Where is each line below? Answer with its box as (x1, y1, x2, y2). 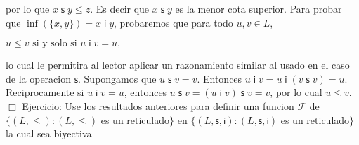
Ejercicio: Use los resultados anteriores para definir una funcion (22, 98, 294, 113)
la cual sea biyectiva (6, 126, 92, 141)
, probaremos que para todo (114, 15, 233, 29)
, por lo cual (270, 85, 322, 99)
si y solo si (32, 39, 77, 49)
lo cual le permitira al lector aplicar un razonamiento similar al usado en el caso (6, 57, 350, 72)
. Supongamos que (78, 71, 157, 85)
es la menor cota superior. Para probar (175, 1, 342, 15)
